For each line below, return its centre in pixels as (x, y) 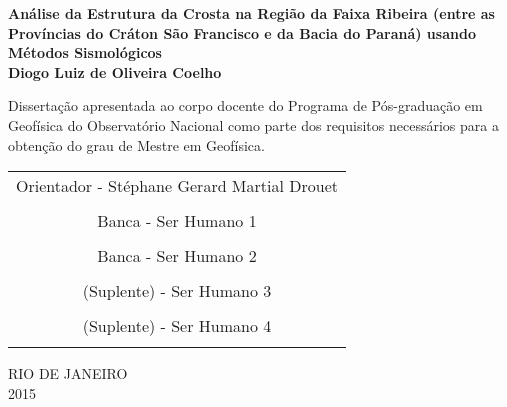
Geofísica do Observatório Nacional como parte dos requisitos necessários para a (253, 124)
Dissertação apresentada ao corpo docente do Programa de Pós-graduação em (245, 105)
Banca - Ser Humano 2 (177, 256)
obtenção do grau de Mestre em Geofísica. (136, 144)
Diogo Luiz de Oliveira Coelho (115, 71)
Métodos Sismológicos (85, 52)
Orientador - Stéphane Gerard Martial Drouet (177, 186)
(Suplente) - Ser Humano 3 (177, 291)
